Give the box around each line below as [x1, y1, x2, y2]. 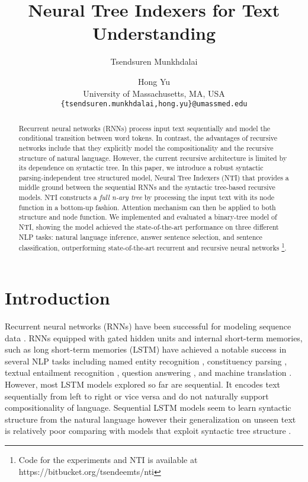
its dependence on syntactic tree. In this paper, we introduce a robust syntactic [18, 163, 264, 173]
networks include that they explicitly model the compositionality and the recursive [18, 142, 274, 153]
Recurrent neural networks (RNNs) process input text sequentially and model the [18, 123, 271, 133]
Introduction [5, 286, 110, 310]
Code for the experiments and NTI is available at [18, 453, 198, 465]
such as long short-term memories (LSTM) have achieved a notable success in [5, 343, 287, 356]
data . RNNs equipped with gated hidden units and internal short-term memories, [5, 331, 303, 344]
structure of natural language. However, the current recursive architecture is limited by [18, 153, 287, 163]
